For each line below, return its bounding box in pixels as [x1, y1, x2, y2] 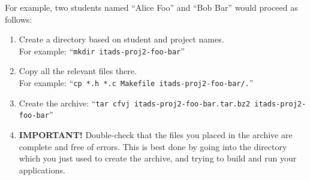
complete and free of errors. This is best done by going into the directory [19, 140, 287, 152]
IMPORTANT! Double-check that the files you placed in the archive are [19, 129, 293, 141]
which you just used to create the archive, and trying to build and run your [19, 152, 297, 164]
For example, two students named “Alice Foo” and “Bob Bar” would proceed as [5, 1, 298, 13]
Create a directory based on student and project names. [19, 33, 224, 45]
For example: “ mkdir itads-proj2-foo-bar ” [19, 44, 185, 57]
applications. [19, 163, 65, 176]
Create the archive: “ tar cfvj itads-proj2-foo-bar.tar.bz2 [19, 96, 251, 109]
